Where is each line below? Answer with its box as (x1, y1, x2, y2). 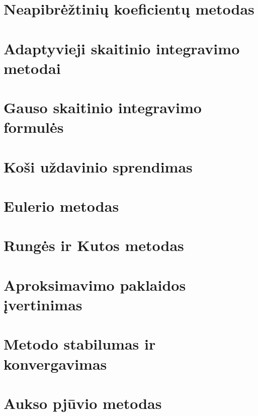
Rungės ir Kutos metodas (4, 235, 184, 256)
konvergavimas (4, 353, 107, 374)
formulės (4, 117, 64, 137)
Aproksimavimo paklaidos (4, 274, 186, 295)
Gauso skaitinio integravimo (4, 97, 202, 118)
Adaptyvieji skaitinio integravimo (4, 38, 240, 58)
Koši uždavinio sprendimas (4, 156, 193, 177)
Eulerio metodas (4, 196, 119, 216)
